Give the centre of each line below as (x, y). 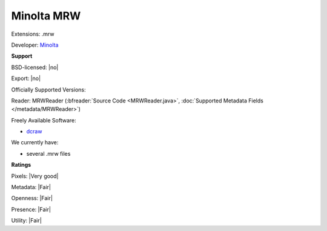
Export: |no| (26, 78)
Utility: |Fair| (26, 221)
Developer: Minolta (35, 45)
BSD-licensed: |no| (35, 67)
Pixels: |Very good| (35, 176)
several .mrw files (48, 153)
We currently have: (35, 142)
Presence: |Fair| (31, 209)
